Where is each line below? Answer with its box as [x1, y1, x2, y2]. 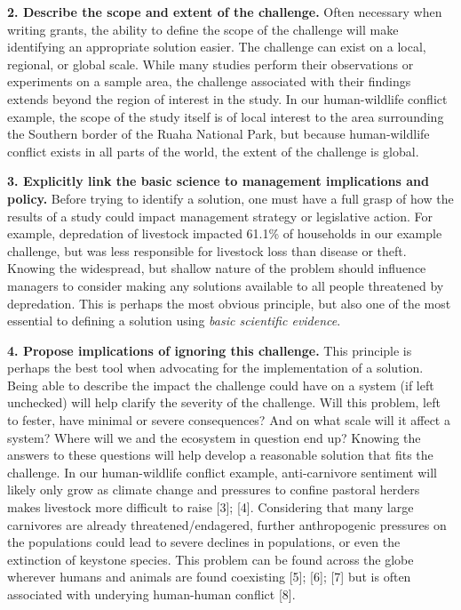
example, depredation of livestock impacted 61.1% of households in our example [7, 224, 442, 243]
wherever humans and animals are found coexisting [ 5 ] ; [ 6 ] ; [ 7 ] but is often [7, 567, 411, 586]
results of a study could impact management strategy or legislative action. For [7, 206, 433, 225]
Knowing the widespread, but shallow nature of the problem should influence [7, 259, 426, 277]
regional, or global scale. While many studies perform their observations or [7, 54, 414, 73]
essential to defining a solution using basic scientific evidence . [7, 311, 341, 330]
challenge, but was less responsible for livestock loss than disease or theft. [7, 241, 407, 260]
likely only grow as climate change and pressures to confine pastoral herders [7, 480, 420, 499]
